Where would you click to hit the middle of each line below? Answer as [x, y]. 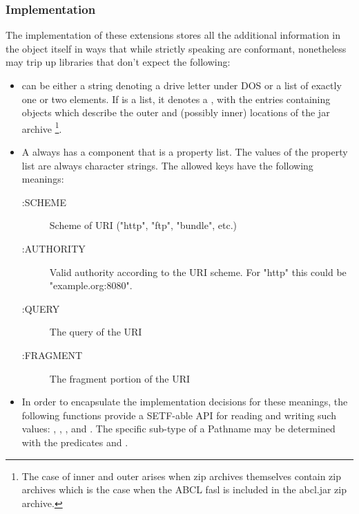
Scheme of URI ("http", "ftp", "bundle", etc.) [143, 225]
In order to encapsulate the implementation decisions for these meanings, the [185, 402]
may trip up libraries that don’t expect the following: [118, 62]
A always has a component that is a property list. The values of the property [185, 152]
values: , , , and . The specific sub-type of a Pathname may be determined [178, 429]
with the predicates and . [75, 442]
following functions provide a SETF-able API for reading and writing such [179, 415]
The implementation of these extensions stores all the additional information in [173, 35]
